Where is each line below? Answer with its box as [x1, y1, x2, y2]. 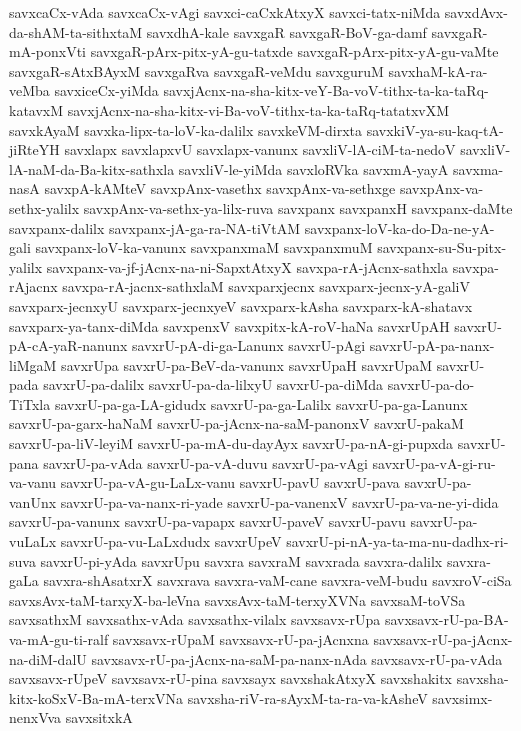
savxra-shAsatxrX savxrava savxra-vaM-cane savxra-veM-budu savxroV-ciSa [43, 570, 512, 591]
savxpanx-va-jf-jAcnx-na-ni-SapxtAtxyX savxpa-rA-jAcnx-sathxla [46, 256, 448, 277]
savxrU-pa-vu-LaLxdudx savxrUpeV [60, 531, 282, 552]
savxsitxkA [65, 707, 133, 728]
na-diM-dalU [9, 648, 87, 669]
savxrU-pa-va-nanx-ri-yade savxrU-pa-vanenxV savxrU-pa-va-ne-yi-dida [60, 491, 499, 512]
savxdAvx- [444, 2, 508, 22]
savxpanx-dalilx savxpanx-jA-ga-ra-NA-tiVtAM [9, 217, 301, 238]
